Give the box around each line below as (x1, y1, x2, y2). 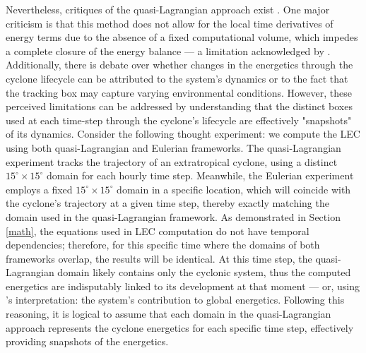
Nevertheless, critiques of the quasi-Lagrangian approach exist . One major (6, 2, 330, 16)
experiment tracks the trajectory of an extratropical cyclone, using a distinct (6, 154, 338, 169)
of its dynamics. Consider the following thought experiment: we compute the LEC (6, 126, 360, 141)
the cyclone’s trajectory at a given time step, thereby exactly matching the (6, 196, 329, 210)
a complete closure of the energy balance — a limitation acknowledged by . (6, 43, 331, 58)
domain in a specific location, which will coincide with (117, 181, 351, 196)
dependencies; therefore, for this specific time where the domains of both (6, 237, 320, 252)
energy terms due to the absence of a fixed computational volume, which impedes (6, 30, 358, 44)
